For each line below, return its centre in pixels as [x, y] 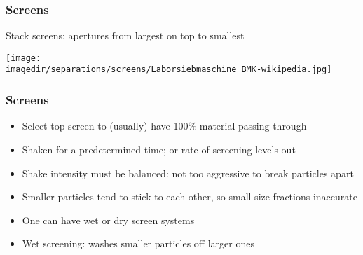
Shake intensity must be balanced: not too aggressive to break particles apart [188, 173]
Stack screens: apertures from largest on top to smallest [125, 35]
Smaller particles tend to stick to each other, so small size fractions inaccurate [190, 197]
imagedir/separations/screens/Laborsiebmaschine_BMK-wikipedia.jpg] [169, 70]
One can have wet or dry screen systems [108, 220]
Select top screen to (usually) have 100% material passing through [164, 126]
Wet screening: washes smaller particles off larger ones [138, 243]
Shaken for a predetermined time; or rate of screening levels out [159, 149]
